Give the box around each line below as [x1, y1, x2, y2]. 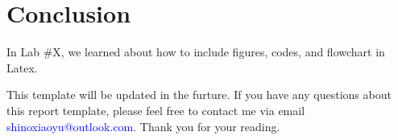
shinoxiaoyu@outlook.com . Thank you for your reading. [6, 117, 280, 134]
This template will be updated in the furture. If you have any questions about [6, 86, 392, 103]
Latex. [6, 59, 38, 76]
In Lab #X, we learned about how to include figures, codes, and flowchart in [6, 43, 385, 60]
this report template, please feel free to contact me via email [6, 101, 305, 118]
